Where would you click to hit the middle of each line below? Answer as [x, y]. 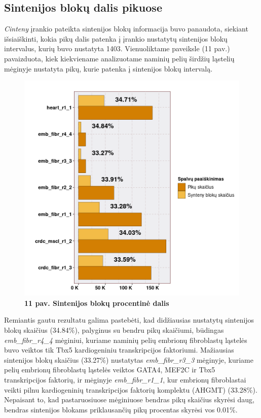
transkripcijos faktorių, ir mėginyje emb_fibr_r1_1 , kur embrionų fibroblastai [125, 379]
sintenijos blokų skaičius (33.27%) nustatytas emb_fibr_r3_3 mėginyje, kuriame [129, 359]
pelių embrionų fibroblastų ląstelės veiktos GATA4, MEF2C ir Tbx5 [110, 370]
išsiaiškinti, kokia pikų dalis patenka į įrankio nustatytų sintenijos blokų [116, 38]
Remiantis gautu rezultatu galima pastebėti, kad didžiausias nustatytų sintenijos [129, 320]
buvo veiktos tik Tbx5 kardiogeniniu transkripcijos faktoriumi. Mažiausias [119, 350]
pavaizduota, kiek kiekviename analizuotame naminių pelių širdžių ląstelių [119, 58]
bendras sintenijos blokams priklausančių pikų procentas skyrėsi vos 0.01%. [121, 409]
